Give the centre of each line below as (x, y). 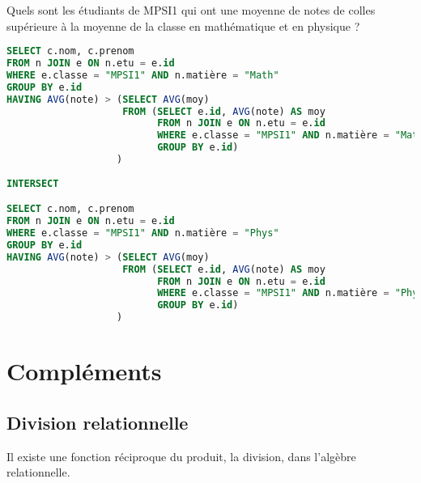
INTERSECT (33, 183)
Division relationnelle (98, 422)
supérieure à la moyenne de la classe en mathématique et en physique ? (183, 25)
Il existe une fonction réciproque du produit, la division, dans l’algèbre (181, 456)
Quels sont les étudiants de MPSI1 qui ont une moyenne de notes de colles (191, 10)
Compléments (84, 371)
